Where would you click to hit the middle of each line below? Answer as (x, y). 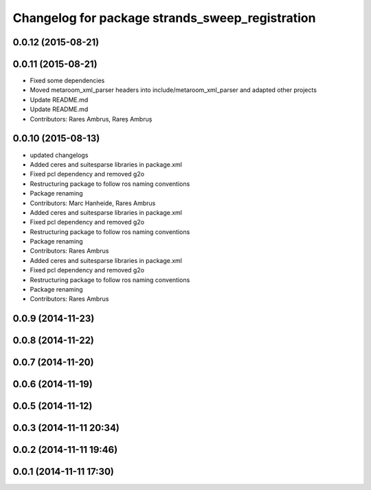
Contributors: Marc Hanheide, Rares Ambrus (93, 203)
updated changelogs (59, 155)
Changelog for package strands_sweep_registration (164, 18)
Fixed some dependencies (67, 81)
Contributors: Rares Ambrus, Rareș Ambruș (91, 119)
